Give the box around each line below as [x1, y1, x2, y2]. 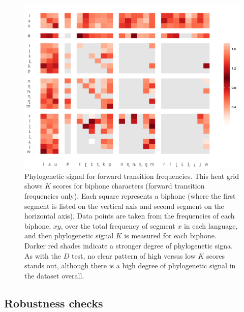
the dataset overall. [24, 270, 84, 280]
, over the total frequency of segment [60, 220, 175, 231]
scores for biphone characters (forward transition [53, 180, 205, 191]
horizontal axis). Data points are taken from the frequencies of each [24, 210, 235, 221]
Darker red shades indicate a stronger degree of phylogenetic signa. [24, 240, 233, 251]
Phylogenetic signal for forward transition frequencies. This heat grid [24, 170, 239, 181]
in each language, [184, 220, 238, 231]
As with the [24, 250, 62, 261]
